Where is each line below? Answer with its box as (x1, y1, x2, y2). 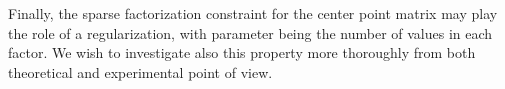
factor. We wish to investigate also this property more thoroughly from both (8, 42, 476, 63)
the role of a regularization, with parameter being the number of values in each (8, 22, 493, 43)
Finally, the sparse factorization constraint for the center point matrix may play (8, 3, 498, 23)
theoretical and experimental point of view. (8, 61, 273, 82)
